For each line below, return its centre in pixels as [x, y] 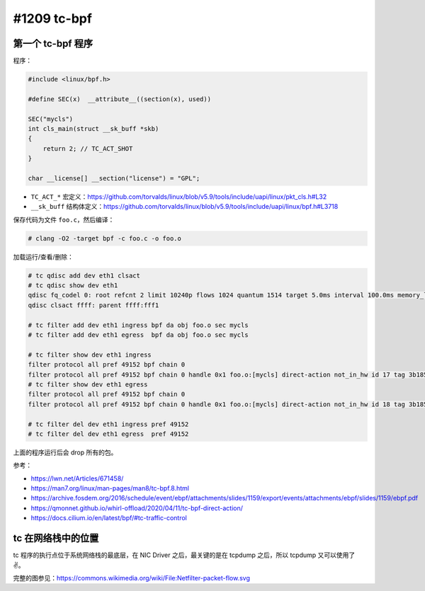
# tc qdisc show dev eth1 [73, 286]
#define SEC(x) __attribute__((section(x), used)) [120, 99]
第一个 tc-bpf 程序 [53, 44]
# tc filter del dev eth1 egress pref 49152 [108, 434]
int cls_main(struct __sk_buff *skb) [93, 128]
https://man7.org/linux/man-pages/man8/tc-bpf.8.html [110, 488]
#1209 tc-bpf [52, 18]
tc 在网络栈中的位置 [56, 538]
